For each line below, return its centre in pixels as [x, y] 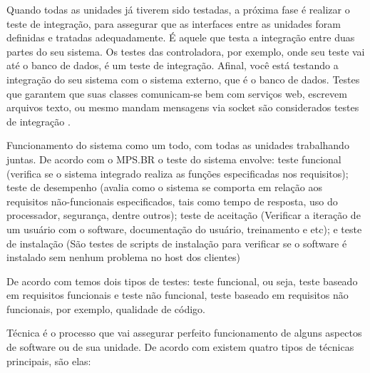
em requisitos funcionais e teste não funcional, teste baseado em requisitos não [178, 295]
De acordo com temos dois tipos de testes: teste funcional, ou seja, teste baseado [182, 281]
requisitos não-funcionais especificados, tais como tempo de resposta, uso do [172, 201]
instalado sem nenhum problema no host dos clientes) [123, 257]
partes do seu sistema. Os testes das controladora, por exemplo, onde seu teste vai [186, 51]
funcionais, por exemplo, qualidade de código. [106, 308]
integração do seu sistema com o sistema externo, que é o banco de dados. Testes [183, 79]
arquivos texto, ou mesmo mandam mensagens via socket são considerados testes [183, 107]
